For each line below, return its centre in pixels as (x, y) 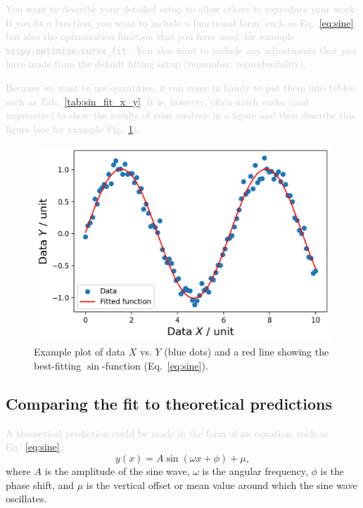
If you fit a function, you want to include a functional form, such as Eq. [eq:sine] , (181, 22)
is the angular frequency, (255, 471)
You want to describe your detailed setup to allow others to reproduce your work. (181, 8)
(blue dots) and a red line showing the (247, 352)
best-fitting (58, 366)
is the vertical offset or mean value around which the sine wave (222, 484)
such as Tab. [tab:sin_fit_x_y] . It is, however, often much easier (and (157, 101)
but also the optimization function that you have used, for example (150, 36)
